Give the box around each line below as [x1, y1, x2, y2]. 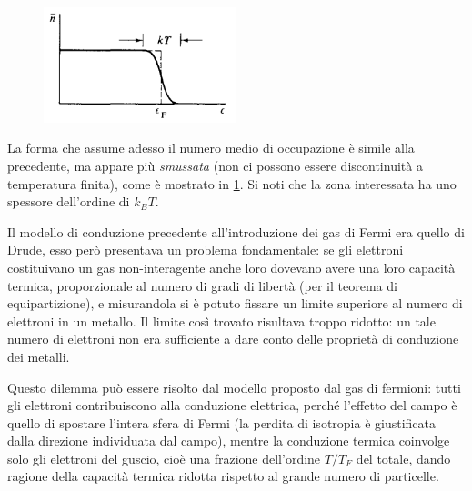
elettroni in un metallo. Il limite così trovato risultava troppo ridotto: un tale [7, 311, 436, 330]
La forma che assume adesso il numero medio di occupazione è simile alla [7, 138, 415, 157]
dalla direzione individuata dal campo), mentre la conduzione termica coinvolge [7, 431, 450, 450]
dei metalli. [7, 346, 70, 366]
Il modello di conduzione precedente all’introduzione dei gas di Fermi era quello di [7, 222, 465, 241]
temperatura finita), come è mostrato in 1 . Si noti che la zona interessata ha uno [7, 174, 457, 193]
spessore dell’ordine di [7, 192, 130, 211]
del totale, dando [356, 448, 451, 467]
